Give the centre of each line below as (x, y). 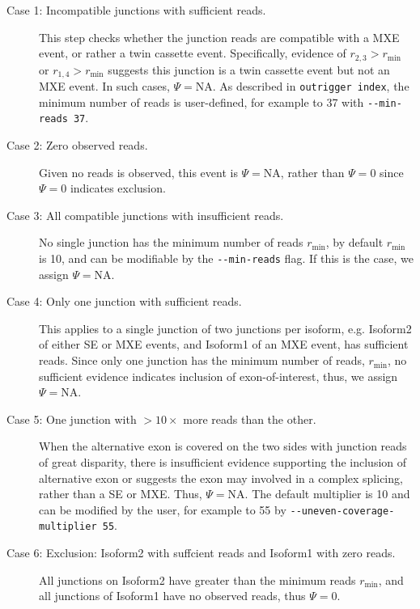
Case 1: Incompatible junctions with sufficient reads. (136, 10)
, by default (354, 242)
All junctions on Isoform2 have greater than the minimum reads (197, 579)
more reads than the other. (250, 419)
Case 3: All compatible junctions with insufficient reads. (145, 215)
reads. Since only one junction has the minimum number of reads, (202, 360)
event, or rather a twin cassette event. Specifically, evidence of (193, 53)
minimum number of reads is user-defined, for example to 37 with (202, 101)
